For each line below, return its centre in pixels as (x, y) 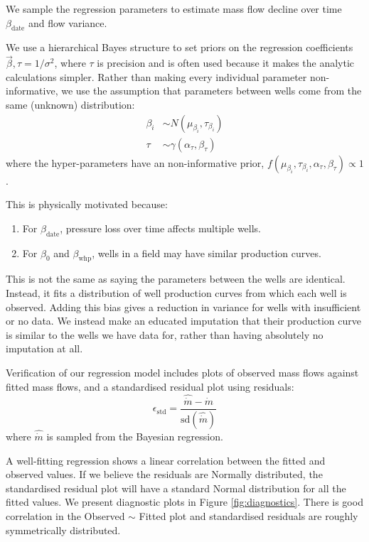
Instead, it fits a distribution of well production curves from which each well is (176, 293)
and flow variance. (68, 22)
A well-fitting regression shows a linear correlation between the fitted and (166, 460)
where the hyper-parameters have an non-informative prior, (135, 162)
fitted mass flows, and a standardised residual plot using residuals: (150, 386)
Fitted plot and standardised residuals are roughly (248, 515)
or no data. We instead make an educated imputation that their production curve (183, 321)
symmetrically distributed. (63, 530)
